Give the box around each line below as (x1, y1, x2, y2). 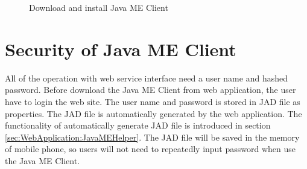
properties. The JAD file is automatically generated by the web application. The (5, 107, 302, 120)
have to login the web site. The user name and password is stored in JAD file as (5, 95, 300, 107)
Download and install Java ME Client (29, 1, 168, 13)
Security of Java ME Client (5, 36, 236, 61)
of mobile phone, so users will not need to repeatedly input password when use (5, 142, 296, 155)
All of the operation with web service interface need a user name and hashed (5, 71, 288, 84)
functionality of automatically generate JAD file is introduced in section (5, 119, 271, 132)
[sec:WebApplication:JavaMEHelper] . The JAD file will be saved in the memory (5, 130, 300, 143)
